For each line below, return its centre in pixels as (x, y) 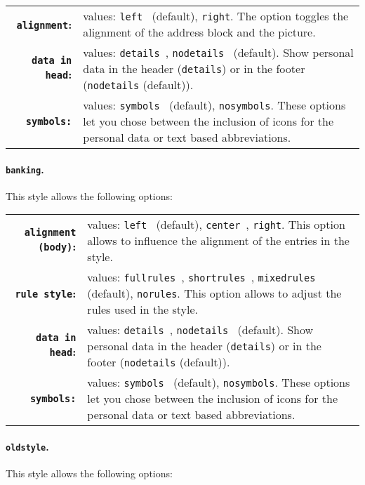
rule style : (46, 293)
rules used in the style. (142, 310)
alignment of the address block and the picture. (199, 32)
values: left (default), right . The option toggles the (216, 16)
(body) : (57, 246)
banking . (25, 169)
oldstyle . (27, 447)
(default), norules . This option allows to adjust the (214, 293)
